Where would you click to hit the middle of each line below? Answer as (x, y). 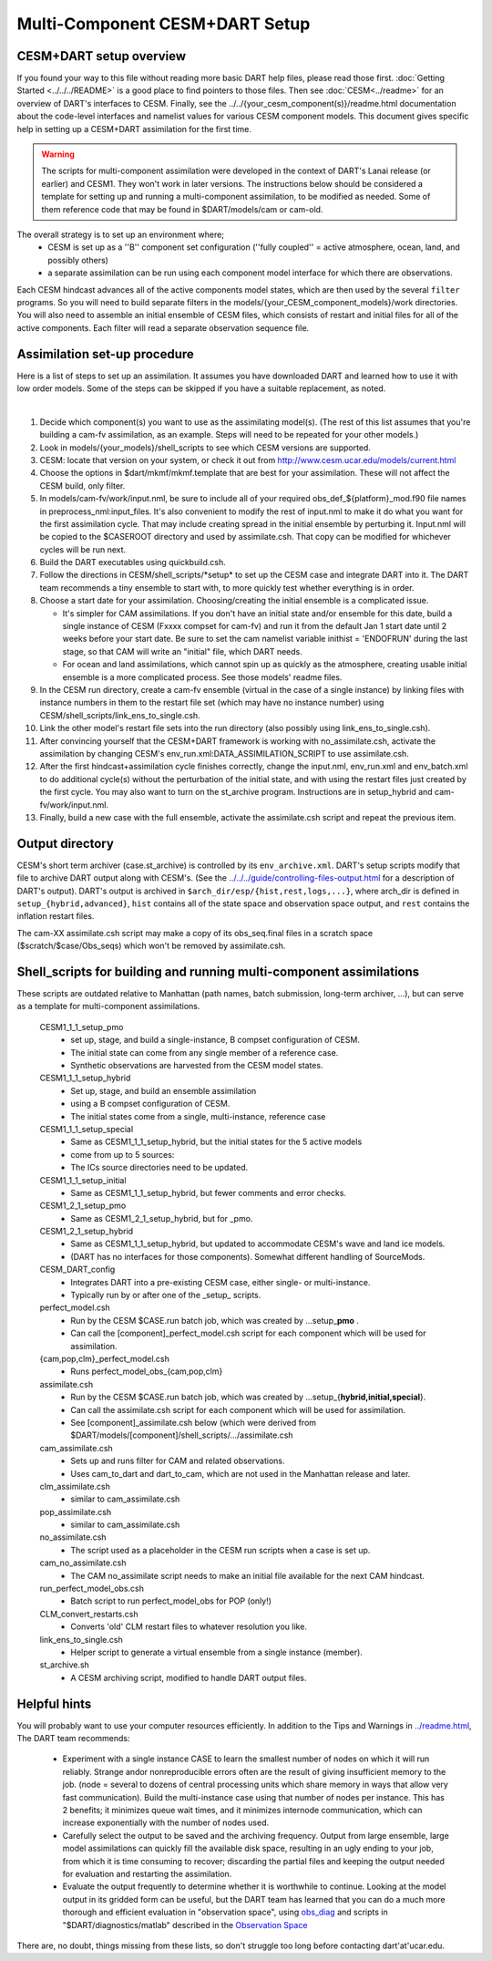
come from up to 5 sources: (123, 1154)
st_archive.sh (65, 1665)
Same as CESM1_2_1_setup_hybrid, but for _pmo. (162, 1218)
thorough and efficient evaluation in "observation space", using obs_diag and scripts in (225, 1912)
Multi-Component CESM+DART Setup (164, 24)
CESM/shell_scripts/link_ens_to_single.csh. (120, 715)
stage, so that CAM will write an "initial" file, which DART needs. (182, 651)
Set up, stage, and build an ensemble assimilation (164, 1090)
